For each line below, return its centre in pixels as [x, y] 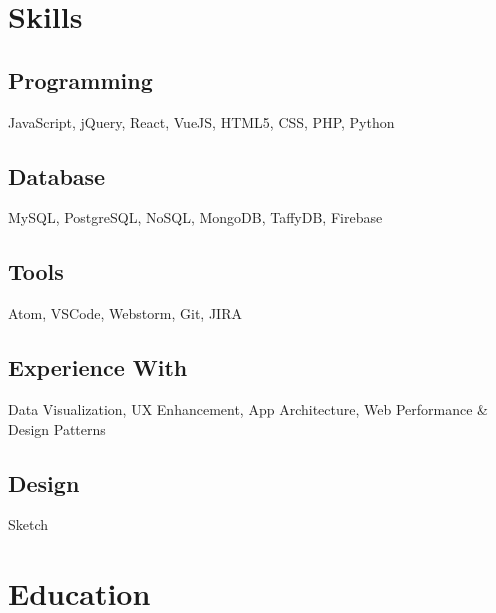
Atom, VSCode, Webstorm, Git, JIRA [125, 313]
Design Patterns [57, 428]
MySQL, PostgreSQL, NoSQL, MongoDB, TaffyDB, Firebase [195, 217]
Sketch [28, 524]
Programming [80, 79]
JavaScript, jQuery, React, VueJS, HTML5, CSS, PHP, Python [201, 121]
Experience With [98, 367]
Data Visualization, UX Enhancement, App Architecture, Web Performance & [248, 408]
